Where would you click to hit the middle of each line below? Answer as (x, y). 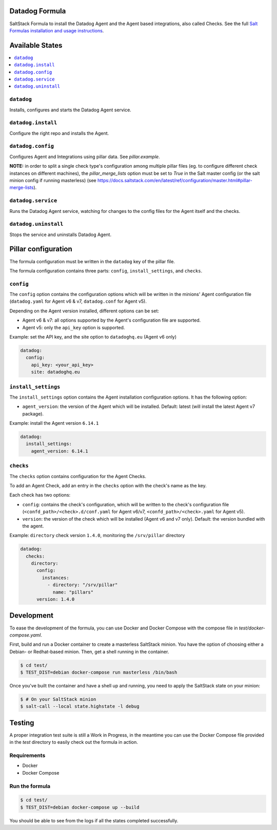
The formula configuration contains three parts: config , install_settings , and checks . (106, 271)
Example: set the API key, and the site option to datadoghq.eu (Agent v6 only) (93, 337)
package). (33, 413)
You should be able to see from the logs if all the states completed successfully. (94, 820)
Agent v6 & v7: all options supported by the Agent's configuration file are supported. (112, 320)
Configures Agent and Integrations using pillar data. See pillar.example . (85, 156)
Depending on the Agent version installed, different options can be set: (84, 311)
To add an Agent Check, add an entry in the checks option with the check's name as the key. (108, 485)
